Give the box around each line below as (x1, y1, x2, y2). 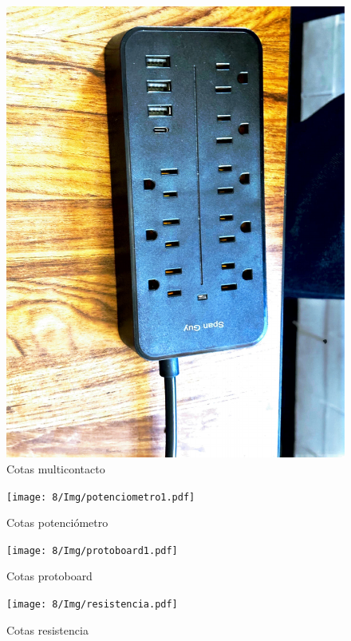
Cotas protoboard (6, 568, 93, 584)
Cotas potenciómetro (6, 514, 108, 531)
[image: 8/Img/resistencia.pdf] (6, 599, 178, 611)
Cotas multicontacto (6, 460, 105, 477)
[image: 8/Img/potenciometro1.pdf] (6, 491, 195, 503)
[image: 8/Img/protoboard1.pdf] (6, 544, 178, 556)
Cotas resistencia (6, 621, 89, 638)
